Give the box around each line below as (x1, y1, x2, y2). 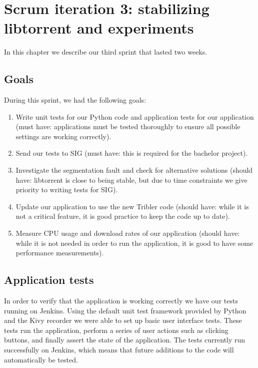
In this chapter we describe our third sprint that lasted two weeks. (4, 47, 207, 57)
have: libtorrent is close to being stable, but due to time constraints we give (15, 174, 247, 185)
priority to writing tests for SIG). (15, 184, 118, 195)
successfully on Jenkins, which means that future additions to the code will (4, 344, 234, 354)
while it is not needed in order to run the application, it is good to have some (15, 237, 253, 248)
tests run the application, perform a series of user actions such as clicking (4, 324, 228, 335)
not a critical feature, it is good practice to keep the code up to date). (15, 211, 230, 221)
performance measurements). (15, 247, 104, 258)
